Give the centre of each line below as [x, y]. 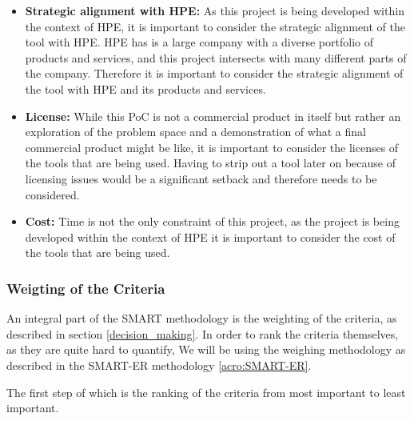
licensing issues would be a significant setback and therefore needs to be [201, 178]
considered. [52, 194]
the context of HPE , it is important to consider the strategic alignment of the [215, 26]
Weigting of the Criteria [86, 288]
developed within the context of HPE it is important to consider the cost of [210, 237]
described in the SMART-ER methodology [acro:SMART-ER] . [159, 365]
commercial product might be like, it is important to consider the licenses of [212, 147]
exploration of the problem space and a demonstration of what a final [195, 132]
